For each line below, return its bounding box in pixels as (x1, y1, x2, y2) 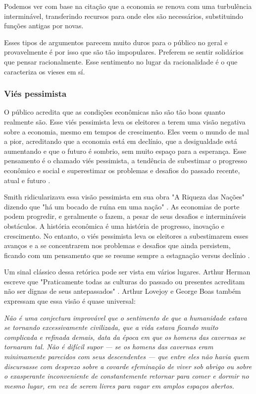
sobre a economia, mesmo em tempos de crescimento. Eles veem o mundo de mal (4, 126, 249, 136)
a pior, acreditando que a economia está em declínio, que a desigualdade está (4, 136, 237, 146)
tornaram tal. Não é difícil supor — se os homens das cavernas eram (4, 341, 213, 352)
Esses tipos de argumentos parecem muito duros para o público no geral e (4, 37, 228, 47)
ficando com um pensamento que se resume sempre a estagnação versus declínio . (4, 250, 250, 260)
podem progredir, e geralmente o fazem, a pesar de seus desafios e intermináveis (4, 211, 246, 221)
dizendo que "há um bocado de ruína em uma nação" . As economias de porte (4, 201, 240, 211)
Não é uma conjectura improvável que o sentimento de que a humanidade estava (4, 312, 247, 323)
